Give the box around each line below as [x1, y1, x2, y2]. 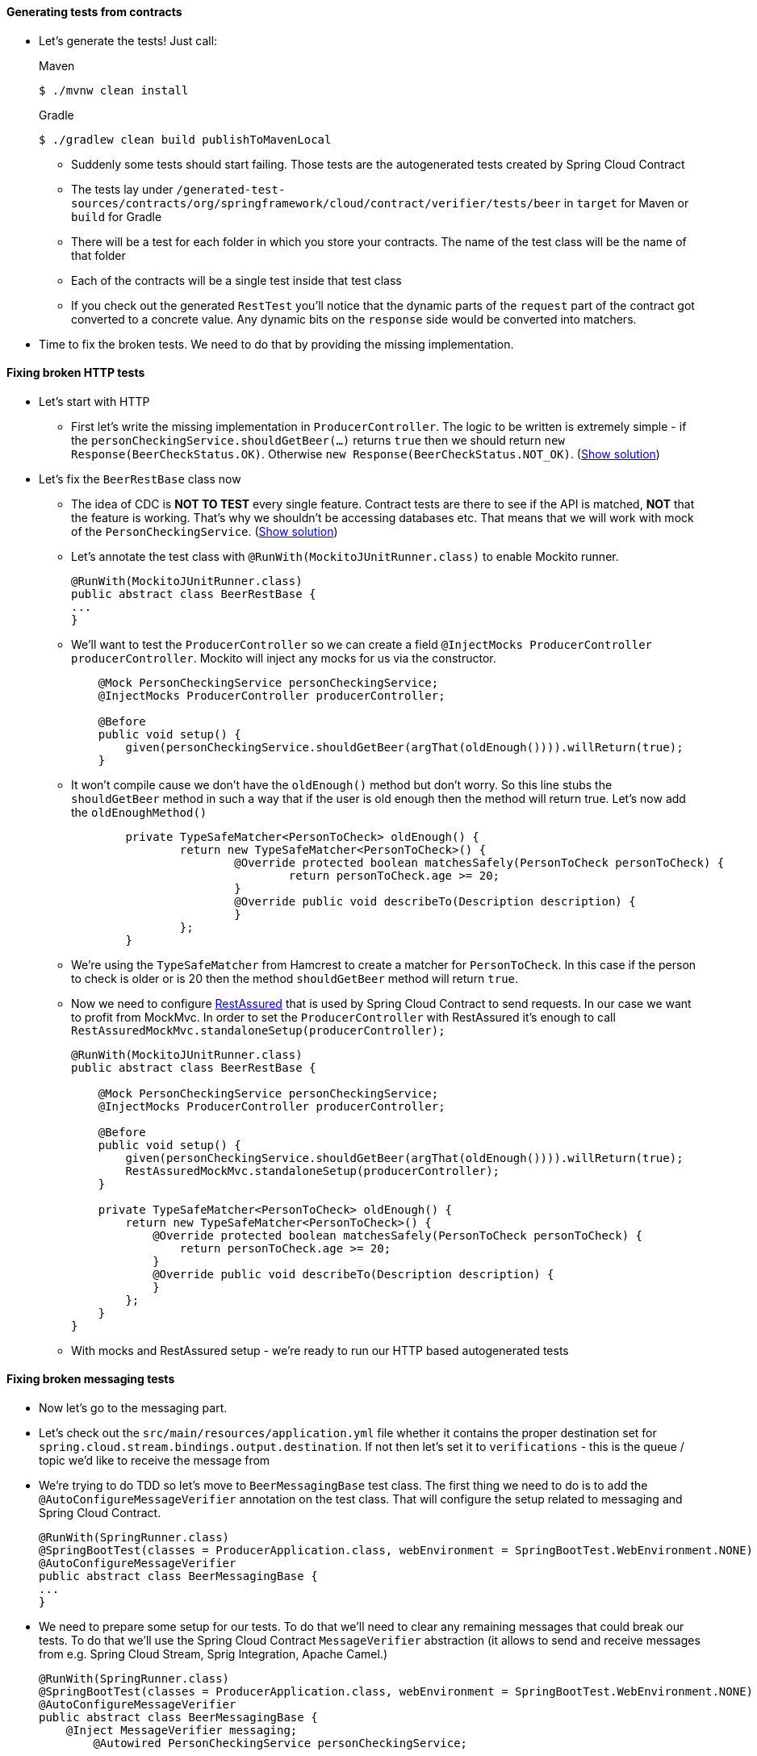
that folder [71, 248, 126, 262]
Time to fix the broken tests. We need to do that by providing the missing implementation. [39, 337, 514, 351]
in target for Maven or [563, 195, 689, 210]
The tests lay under [71, 182, 174, 196]
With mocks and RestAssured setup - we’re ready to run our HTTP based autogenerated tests [71, 1343, 569, 1357]
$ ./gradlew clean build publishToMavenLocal [39, 132, 332, 146]
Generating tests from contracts [6, 5, 182, 19]
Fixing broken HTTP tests [6, 366, 145, 380]
